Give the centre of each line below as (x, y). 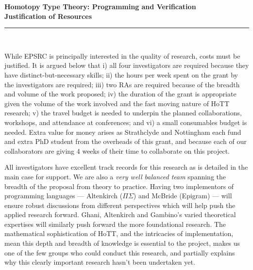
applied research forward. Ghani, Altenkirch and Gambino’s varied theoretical (120, 214)
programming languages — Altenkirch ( (64, 196)
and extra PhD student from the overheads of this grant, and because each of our (126, 141)
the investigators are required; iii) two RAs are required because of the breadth (122, 84)
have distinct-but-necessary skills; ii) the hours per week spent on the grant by (121, 74)
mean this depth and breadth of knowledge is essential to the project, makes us (122, 243)
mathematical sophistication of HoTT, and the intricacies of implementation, (119, 233)
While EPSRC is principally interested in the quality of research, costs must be (122, 56)
